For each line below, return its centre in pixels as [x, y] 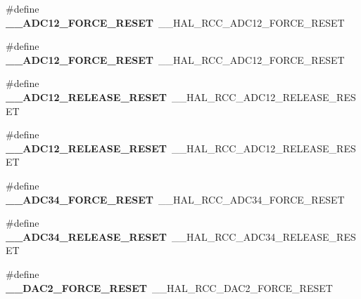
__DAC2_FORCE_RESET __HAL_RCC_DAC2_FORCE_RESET [169, 287]
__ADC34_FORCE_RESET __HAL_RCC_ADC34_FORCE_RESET [175, 199]
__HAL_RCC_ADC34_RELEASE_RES [264, 236]
